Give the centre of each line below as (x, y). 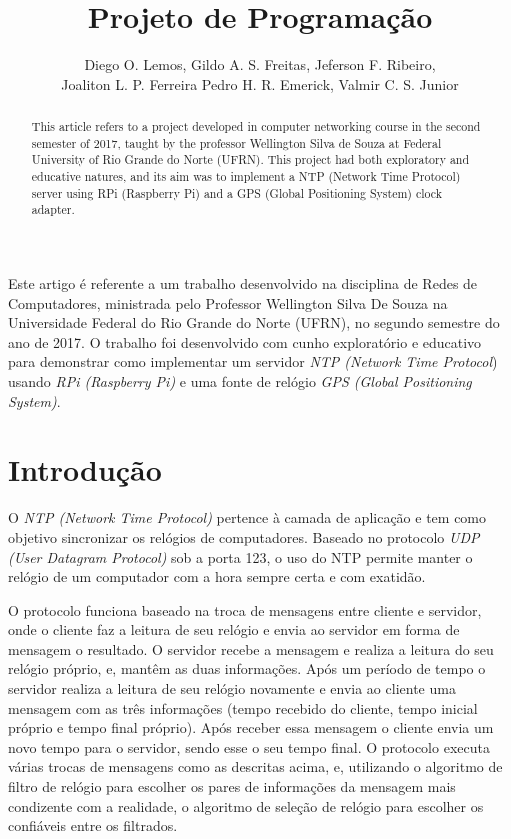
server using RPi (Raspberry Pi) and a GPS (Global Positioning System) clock (237, 192)
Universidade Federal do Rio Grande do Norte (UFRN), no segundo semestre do (254, 322)
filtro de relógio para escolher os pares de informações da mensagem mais (232, 786)
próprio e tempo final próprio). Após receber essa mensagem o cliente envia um (251, 727)
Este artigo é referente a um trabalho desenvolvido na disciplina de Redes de (243, 283)
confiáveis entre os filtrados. (93, 825)
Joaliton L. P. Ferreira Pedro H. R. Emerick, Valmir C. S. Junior (260, 83)
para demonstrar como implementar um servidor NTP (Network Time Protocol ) (253, 361)
